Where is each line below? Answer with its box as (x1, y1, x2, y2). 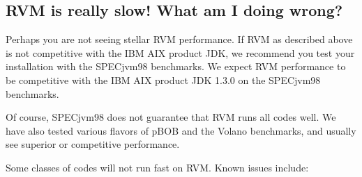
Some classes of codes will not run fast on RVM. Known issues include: (6, 160, 309, 174)
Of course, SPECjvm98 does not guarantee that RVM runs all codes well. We (6, 110, 336, 124)
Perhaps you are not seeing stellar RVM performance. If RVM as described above (6, 32, 353, 47)
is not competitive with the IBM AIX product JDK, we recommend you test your (6, 45, 355, 60)
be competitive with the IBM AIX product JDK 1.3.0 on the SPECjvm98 (6, 72, 321, 87)
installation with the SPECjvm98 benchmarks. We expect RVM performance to (6, 59, 346, 74)
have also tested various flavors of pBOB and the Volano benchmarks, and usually (6, 123, 356, 137)
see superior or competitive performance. (6, 137, 180, 151)
